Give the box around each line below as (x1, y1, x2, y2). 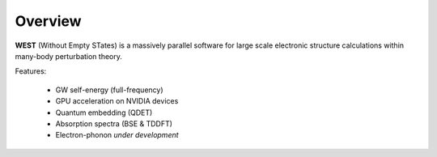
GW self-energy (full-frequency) (55, 85, 163, 95)
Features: (15, 66, 47, 76)
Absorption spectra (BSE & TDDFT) (55, 118, 173, 129)
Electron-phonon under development (55, 130, 179, 140)
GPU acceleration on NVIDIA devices (55, 96, 179, 106)
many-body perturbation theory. (15, 51, 123, 61)
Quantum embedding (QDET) (55, 108, 153, 117)
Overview (15, 12, 82, 30)
